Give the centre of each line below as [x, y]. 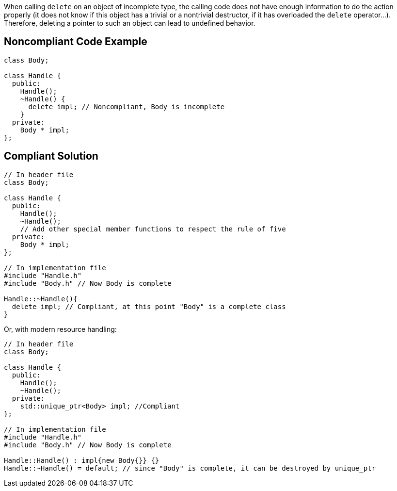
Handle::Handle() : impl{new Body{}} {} [82, 460]
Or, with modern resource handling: [60, 329]
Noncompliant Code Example [76, 42]
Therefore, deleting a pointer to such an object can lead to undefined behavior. [130, 23]
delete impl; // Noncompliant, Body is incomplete [127, 106]
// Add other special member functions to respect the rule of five [153, 229]
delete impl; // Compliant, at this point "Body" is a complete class [149, 306]
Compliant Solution [51, 156]
